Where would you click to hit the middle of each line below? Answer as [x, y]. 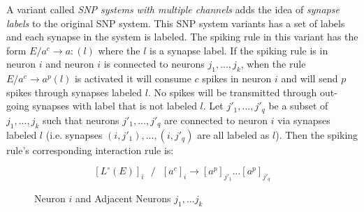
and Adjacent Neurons [123, 198]
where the [119, 50]
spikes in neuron [237, 78]
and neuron [70, 64]
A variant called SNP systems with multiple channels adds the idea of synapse [173, 9]
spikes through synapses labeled [74, 92]
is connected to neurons [154, 64]
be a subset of [298, 106]
